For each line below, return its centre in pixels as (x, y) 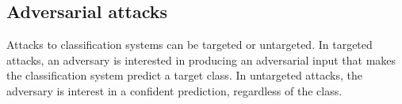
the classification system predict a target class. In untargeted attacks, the (184, 75)
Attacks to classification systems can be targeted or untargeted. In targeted (190, 45)
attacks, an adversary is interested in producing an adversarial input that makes (201, 59)
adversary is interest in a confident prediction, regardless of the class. (174, 90)
